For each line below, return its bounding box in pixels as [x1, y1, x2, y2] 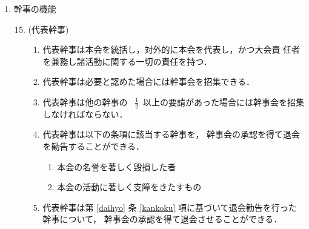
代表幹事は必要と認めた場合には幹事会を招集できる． [42, 75, 255, 88]
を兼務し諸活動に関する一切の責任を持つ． [42, 55, 212, 67]
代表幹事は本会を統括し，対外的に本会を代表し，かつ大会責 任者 [42, 43, 301, 56]
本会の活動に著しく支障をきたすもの [57, 181, 202, 193]
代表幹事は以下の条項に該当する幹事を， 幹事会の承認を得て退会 [42, 128, 301, 141]
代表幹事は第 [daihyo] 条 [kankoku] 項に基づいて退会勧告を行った [42, 201, 297, 213]
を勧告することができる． [42, 139, 145, 152]
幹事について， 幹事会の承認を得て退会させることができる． [42, 213, 282, 225]
